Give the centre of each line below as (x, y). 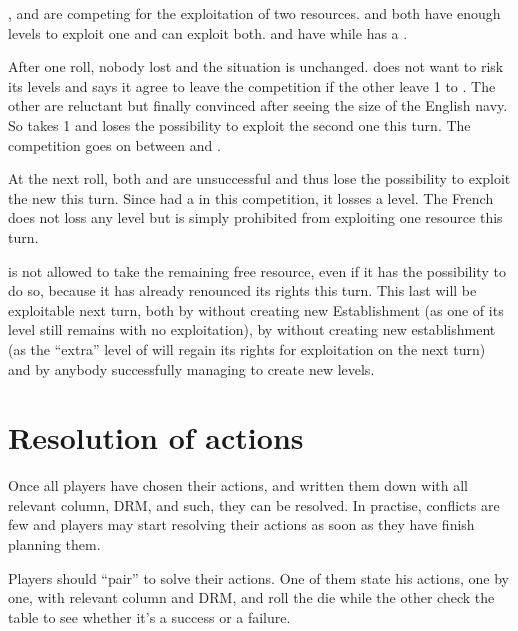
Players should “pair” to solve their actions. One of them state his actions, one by (258, 577)
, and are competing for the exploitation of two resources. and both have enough (254, 13)
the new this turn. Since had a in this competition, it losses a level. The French (251, 197)
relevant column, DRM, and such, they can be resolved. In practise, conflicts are (254, 504)
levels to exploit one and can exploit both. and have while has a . (208, 32)
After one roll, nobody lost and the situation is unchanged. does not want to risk (256, 66)
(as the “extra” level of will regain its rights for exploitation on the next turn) (247, 348)
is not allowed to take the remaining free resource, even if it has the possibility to (257, 270)
